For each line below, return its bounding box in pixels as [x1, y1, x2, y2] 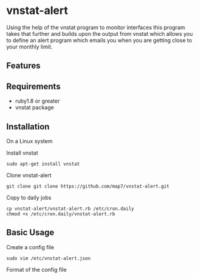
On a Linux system [6, 137, 53, 144]
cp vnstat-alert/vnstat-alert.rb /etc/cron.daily [6, 206, 135, 212]
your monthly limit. [6, 43, 53, 50]
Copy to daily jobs [6, 193, 52, 201]
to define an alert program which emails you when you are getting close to [6, 36, 192, 44]
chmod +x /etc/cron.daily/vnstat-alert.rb [6, 210, 115, 217]
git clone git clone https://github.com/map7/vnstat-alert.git [6, 183, 170, 189]
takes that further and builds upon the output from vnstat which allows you [6, 30, 193, 37]
